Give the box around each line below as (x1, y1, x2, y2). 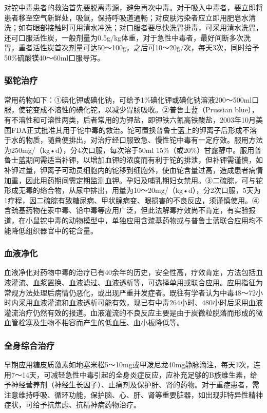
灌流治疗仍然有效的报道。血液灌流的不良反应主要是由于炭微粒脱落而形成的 (4, 307, 256, 318)
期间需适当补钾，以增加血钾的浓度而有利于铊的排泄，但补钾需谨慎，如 (25, 154, 263, 165)
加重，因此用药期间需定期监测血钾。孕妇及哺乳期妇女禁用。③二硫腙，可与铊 (4, 174, 263, 185)
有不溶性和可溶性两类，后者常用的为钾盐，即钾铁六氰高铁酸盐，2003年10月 (4, 114, 256, 125)
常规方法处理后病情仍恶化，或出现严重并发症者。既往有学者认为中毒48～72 (4, 287, 256, 298)
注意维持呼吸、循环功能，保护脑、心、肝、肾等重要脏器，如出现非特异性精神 (4, 389, 263, 400)
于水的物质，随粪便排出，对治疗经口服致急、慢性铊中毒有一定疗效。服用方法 (4, 134, 263, 145)
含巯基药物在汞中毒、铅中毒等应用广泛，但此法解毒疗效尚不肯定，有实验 (4, 205, 249, 215)
